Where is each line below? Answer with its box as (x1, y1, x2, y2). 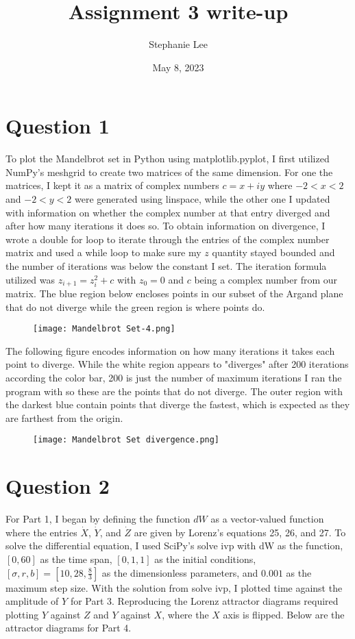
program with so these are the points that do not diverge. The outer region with (5, 384, 343, 398)
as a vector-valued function (210, 512, 324, 526)
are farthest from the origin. (5, 410, 123, 425)
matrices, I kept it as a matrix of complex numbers (5, 178, 219, 192)
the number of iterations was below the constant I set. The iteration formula (5, 259, 327, 273)
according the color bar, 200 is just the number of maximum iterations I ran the (5, 371, 342, 385)
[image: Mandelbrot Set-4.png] (33, 324, 175, 334)
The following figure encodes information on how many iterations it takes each (5, 343, 335, 358)
